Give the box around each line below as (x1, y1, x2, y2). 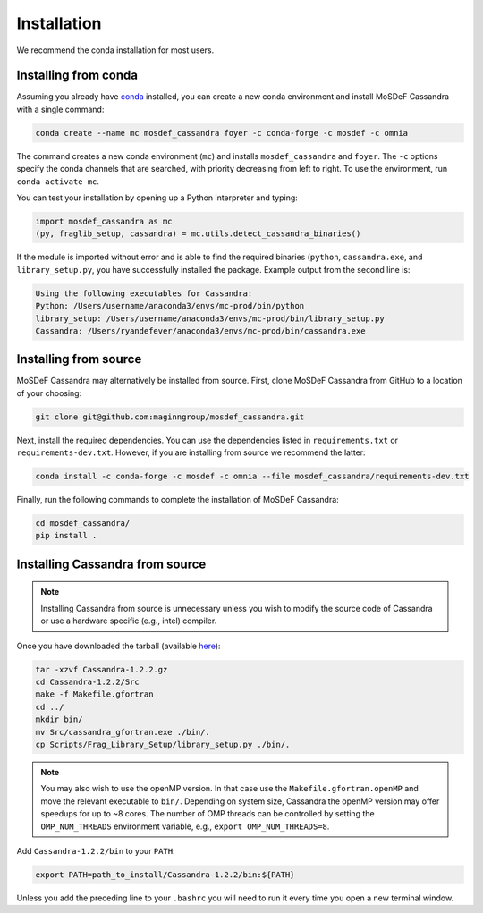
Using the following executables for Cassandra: (35, 288, 253, 299)
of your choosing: (16, 387, 82, 398)
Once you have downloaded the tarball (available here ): (16, 640, 221, 651)
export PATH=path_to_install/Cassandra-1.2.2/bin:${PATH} (35, 869, 295, 880)
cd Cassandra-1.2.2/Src (35, 677, 140, 688)
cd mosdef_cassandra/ (35, 519, 131, 528)
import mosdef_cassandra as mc (35, 216, 174, 226)
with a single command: (16, 104, 105, 114)
